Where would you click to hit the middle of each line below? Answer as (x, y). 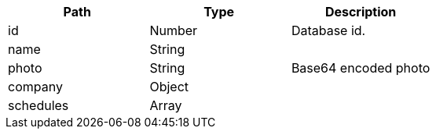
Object (169, 87)
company (35, 87)
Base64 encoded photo (361, 68)
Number (174, 30)
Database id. (328, 30)
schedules (38, 105)
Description (361, 12)
